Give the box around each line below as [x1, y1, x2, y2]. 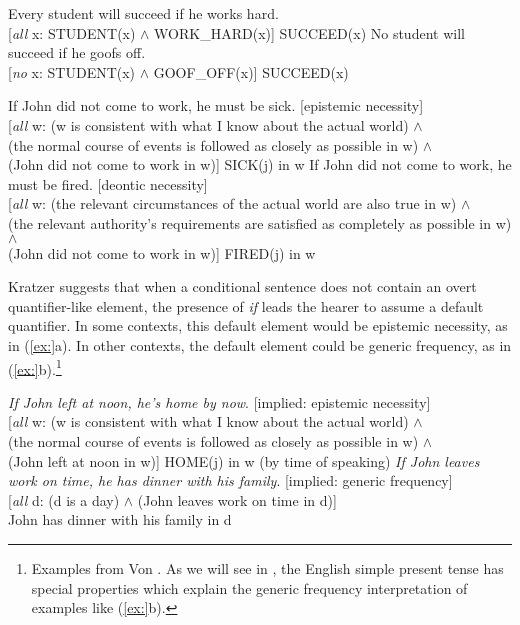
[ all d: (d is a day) [8, 489, 120, 510]
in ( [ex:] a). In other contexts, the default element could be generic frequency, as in [8, 334, 512, 355]
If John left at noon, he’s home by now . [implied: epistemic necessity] [8, 391, 431, 412]
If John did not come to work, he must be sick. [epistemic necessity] [8, 95, 424, 116]
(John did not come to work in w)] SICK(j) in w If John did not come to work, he [8, 154, 512, 175]
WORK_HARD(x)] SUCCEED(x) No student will [154, 22, 465, 43]
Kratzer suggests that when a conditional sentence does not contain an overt [8, 276, 477, 297]
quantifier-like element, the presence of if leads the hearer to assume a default [8, 295, 484, 316]
